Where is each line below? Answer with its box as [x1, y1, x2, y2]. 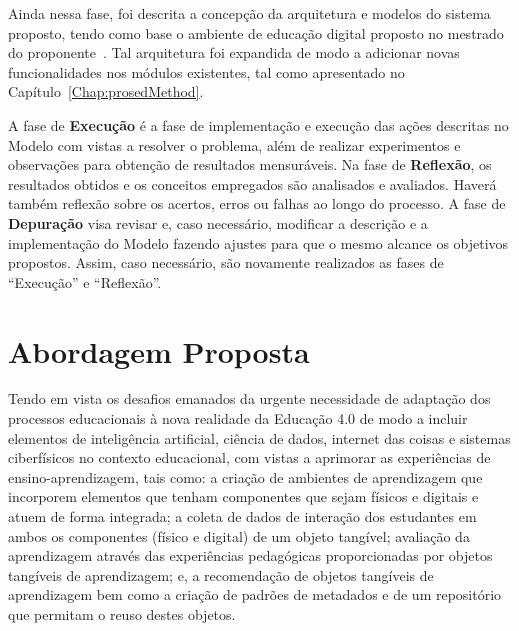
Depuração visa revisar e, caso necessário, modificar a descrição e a [8, 212, 428, 233]
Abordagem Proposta [8, 330, 310, 371]
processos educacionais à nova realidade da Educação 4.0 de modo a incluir [8, 408, 468, 429]
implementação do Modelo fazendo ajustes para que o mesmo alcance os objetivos [8, 232, 509, 253]
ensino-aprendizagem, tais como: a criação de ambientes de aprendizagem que [8, 466, 483, 487]
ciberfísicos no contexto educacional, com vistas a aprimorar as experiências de [8, 447, 491, 468]
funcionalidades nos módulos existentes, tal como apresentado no [8, 61, 405, 82]
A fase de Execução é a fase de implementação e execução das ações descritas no [8, 114, 509, 135]
